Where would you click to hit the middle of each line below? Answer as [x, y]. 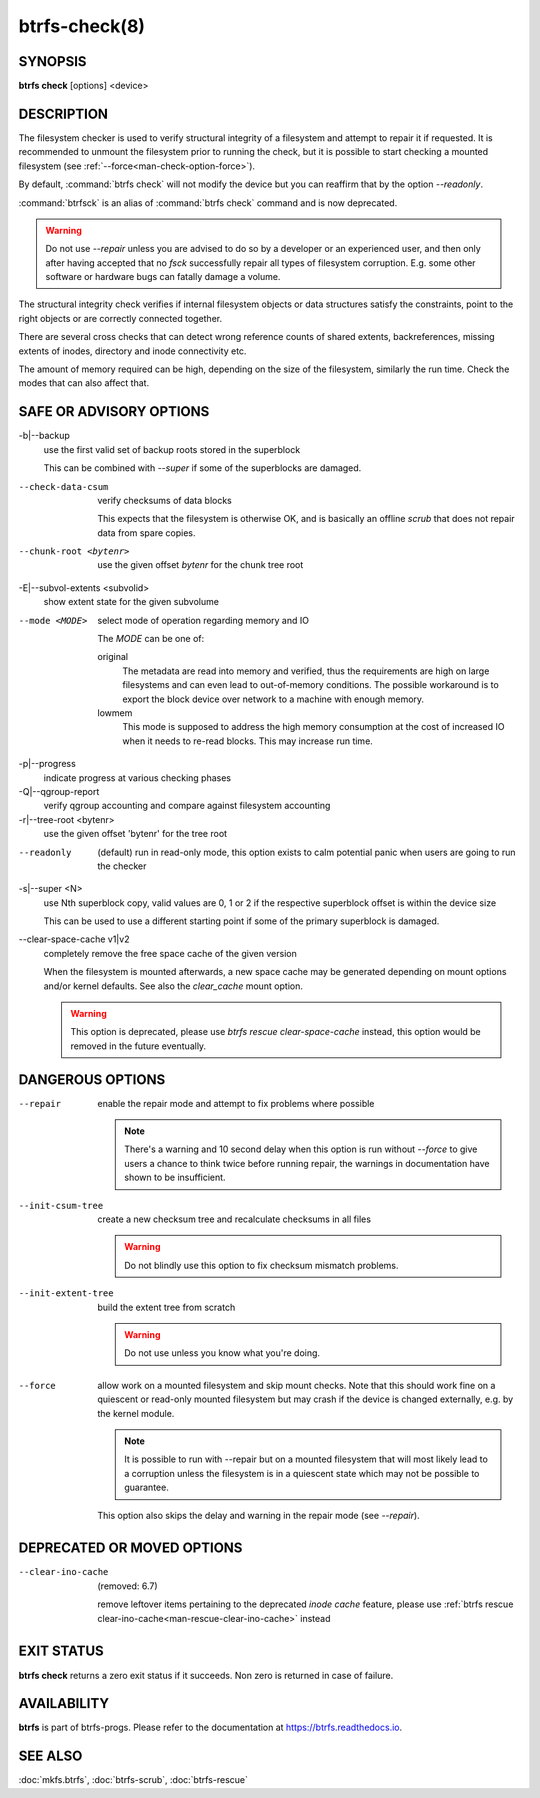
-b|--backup [44, 436]
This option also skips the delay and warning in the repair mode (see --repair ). [258, 1515]
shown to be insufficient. [175, 1177]
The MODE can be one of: [151, 639]
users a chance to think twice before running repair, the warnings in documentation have [307, 1163]
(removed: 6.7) [128, 1586]
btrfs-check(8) [81, 26]
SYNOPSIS [52, 61]
